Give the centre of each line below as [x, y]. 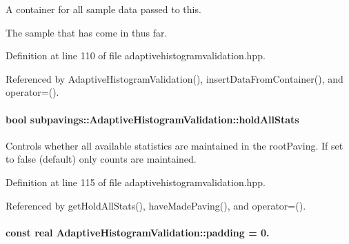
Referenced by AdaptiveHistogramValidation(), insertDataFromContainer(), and [174, 78]
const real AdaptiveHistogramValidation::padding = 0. [138, 232]
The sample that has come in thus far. [87, 32]
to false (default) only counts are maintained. [101, 159]
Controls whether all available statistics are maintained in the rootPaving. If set [174, 145]
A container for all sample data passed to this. [103, 9]
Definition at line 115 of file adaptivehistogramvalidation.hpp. [136, 182]
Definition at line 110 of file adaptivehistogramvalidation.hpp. [136, 55]
